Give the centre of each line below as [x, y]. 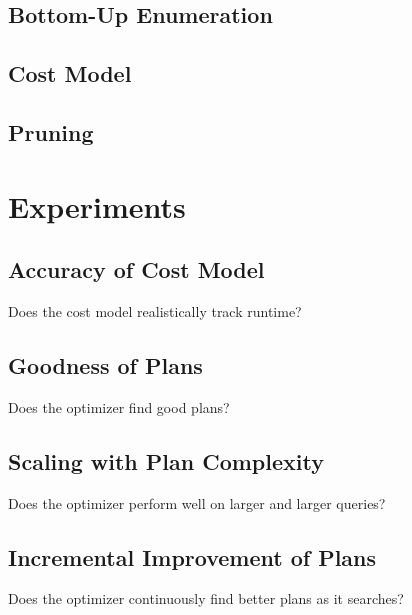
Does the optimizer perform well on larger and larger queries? [197, 502]
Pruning [51, 131]
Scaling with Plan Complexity [166, 460]
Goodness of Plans [105, 364]
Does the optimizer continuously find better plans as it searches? [206, 598]
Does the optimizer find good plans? [119, 406]
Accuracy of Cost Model [136, 269]
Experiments [97, 205]
